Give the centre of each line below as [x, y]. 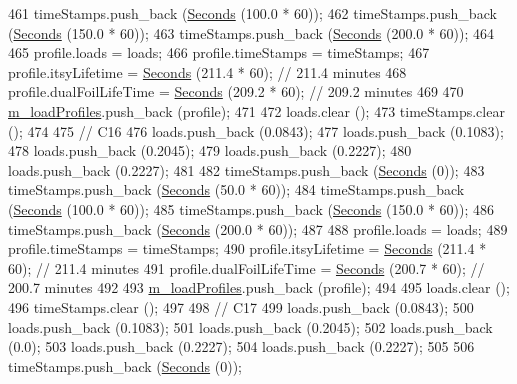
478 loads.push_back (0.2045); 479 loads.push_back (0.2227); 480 [210, 150]
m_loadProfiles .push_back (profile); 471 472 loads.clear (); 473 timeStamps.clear [256, 110]
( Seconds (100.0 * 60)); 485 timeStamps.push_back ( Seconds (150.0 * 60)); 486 [251, 208]
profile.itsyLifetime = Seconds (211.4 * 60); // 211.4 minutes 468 [207, 71]
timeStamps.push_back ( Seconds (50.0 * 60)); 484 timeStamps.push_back [236, 189]
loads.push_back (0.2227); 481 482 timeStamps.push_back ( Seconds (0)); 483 [246, 169]
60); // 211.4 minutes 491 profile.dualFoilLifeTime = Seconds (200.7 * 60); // [246, 267]
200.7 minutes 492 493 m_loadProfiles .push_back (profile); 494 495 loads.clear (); [259, 287]
